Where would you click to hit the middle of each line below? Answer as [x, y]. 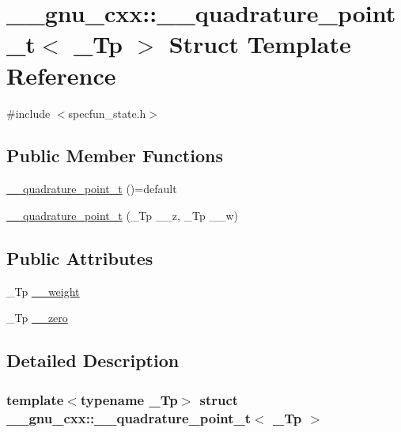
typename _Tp [129, 399]
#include [28, 113]
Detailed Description [93, 360]
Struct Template [260, 44]
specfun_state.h [107, 113]
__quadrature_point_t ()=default [92, 189]
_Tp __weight [43, 291]
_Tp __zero [37, 318]
